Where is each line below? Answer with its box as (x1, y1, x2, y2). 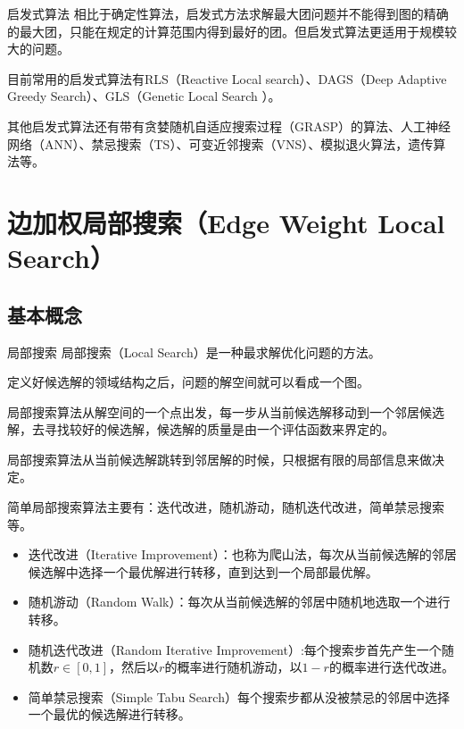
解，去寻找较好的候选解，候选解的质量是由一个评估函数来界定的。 (7, 420, 394, 439)
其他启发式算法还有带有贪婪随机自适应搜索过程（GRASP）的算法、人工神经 (7, 116, 452, 135)
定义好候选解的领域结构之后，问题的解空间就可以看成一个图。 (7, 373, 369, 391)
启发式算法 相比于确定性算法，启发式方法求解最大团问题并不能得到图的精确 (7, 4, 449, 22)
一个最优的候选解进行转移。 (28, 705, 191, 724)
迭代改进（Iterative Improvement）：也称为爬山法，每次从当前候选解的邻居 (28, 545, 457, 564)
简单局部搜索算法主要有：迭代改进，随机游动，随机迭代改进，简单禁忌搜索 (7, 498, 444, 516)
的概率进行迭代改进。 (328, 658, 454, 676)
